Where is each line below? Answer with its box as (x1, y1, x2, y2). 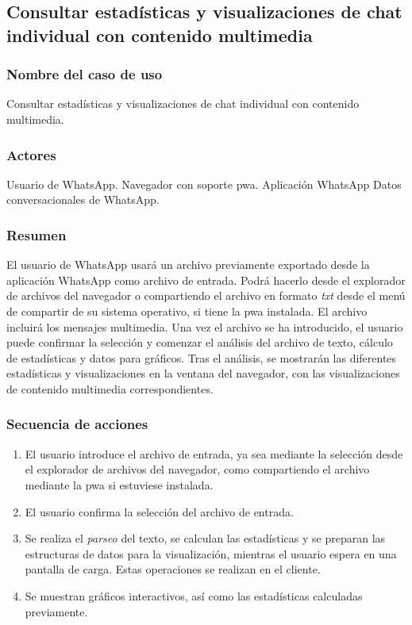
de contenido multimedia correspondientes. (6, 380, 214, 397)
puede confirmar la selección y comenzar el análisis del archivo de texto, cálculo (6, 334, 393, 351)
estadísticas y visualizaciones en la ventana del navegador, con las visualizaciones (6, 365, 400, 382)
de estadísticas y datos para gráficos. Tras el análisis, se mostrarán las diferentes (6, 349, 397, 366)
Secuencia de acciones (6, 414, 148, 434)
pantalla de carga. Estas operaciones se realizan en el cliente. (25, 561, 321, 577)
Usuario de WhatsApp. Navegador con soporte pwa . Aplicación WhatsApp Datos (6, 175, 402, 192)
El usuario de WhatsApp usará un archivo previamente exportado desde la (6, 256, 370, 273)
